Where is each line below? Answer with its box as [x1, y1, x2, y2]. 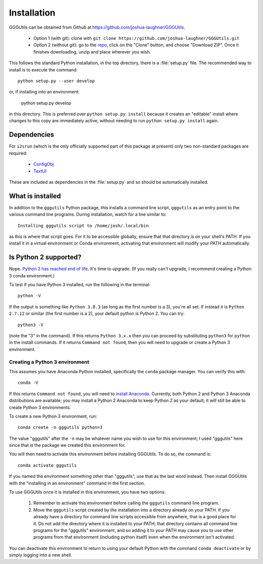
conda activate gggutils [18, 462, 77, 468]
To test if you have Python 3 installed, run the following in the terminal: [9, 282, 150, 288]
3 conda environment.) [9, 273, 55, 278]
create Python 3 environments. [9, 404, 71, 410]
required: [9, 150, 28, 156]
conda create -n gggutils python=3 [18, 425, 103, 430]
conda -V [18, 380, 38, 385]
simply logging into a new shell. [9, 552, 73, 558]
